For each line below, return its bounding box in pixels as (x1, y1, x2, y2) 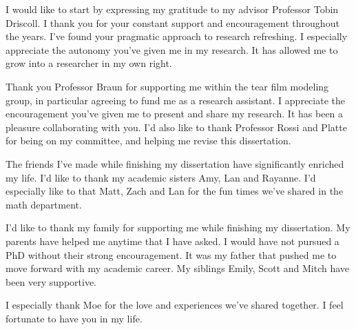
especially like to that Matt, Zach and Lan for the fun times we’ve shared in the (6, 184, 344, 198)
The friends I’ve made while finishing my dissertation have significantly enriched (6, 156, 344, 171)
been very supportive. (6, 274, 97, 289)
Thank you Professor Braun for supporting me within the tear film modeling (6, 79, 329, 93)
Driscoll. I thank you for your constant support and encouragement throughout (6, 15, 339, 30)
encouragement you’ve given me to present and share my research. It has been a (6, 106, 344, 121)
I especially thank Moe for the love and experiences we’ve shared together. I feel (6, 298, 344, 312)
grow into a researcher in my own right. (6, 56, 172, 70)
